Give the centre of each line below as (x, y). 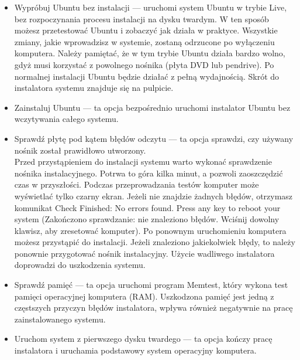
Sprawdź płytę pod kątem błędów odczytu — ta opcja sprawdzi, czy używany (154, 138)
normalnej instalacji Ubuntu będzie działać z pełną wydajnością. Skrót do (147, 76)
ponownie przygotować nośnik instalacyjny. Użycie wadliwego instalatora (144, 253)
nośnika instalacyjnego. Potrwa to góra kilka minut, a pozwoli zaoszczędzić (149, 173)
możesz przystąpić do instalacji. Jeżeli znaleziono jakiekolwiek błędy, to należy (155, 242)
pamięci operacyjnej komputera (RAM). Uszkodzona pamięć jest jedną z (144, 296)
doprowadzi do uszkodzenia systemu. (80, 265)
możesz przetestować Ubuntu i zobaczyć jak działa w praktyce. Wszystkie (146, 30)
